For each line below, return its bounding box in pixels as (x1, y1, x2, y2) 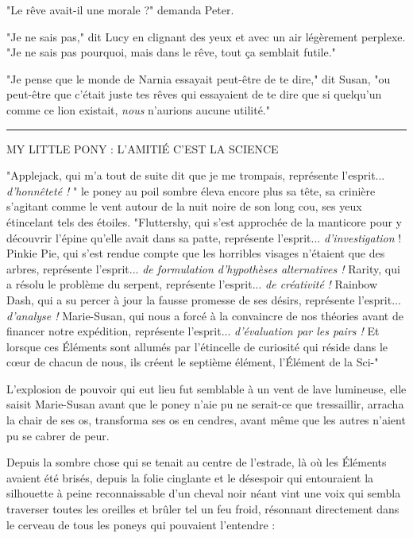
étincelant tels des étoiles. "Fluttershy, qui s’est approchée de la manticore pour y (6, 213, 402, 230)
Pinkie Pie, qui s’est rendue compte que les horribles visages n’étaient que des (6, 245, 385, 261)
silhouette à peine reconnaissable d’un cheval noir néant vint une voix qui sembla (6, 485, 401, 501)
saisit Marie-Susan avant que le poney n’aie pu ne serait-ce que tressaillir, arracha (6, 396, 404, 412)
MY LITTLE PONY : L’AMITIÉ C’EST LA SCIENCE (6, 140, 279, 157)
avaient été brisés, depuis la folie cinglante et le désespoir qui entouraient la (6, 469, 374, 486)
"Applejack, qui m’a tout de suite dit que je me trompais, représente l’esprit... (6, 167, 385, 184)
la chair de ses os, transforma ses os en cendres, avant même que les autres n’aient (6, 412, 406, 428)
